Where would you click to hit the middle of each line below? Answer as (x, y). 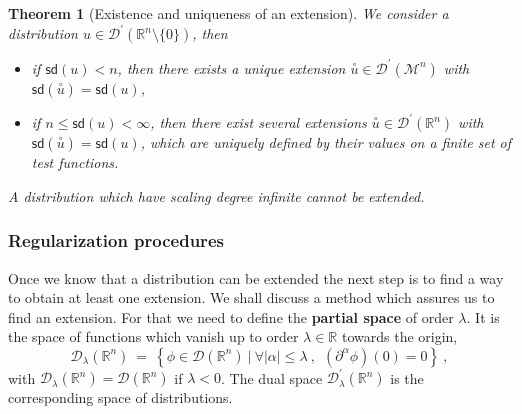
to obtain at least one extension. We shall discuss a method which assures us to (251, 297)
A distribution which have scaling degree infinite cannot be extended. (216, 195)
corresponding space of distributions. (120, 397)
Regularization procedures (116, 240)
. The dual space (271, 377)
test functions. (75, 162)
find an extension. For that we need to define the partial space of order (231, 316)
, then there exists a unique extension (231, 67)
